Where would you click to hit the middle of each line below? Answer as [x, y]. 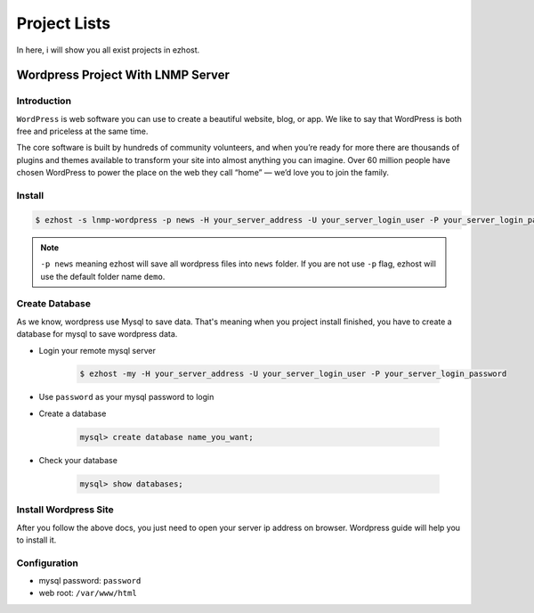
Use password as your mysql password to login [126, 397]
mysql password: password [90, 581]
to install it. [36, 540]
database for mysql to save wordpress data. [97, 334]
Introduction [44, 101]
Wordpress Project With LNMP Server [123, 75]
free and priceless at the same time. [82, 131]
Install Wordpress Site [65, 510]
